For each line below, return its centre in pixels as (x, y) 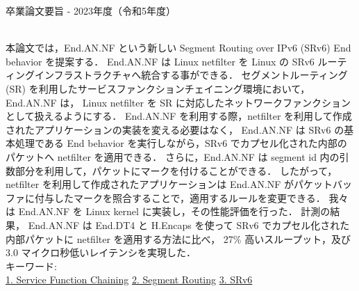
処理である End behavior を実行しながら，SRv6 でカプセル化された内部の (181, 143)
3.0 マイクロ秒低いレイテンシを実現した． (101, 252)
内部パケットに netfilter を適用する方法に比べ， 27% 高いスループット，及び (178, 238)
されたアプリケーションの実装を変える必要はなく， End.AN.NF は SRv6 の (175, 129)
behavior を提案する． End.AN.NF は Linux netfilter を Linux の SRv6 (160, 61)
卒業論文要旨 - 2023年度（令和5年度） (91, 10)
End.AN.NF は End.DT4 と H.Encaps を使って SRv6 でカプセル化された (189, 225)
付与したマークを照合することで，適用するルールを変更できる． (180, 197)
